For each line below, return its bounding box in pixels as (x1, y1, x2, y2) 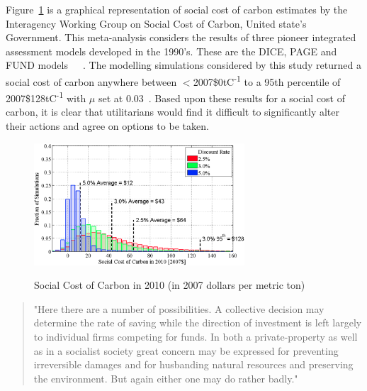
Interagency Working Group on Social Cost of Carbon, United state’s (6, 16, 307, 31)
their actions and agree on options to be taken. (6, 119, 209, 133)
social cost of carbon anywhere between (6, 74, 177, 89)
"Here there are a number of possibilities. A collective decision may (33, 301, 324, 316)
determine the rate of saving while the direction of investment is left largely (33, 315, 362, 330)
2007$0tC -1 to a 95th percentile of (193, 72, 341, 89)
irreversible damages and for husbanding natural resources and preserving (33, 357, 354, 372)
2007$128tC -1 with (6, 89, 86, 105)
